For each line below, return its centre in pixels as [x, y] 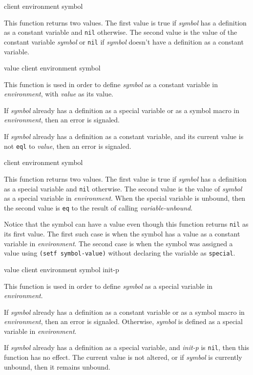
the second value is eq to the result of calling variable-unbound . [98, 207]
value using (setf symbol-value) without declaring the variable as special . [120, 253]
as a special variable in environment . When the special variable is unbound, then [125, 198]
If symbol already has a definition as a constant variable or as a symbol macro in [124, 312]
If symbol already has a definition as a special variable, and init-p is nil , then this [127, 347]
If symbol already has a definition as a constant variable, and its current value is [124, 136]
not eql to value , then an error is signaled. [68, 146]
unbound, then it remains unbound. [57, 366]
